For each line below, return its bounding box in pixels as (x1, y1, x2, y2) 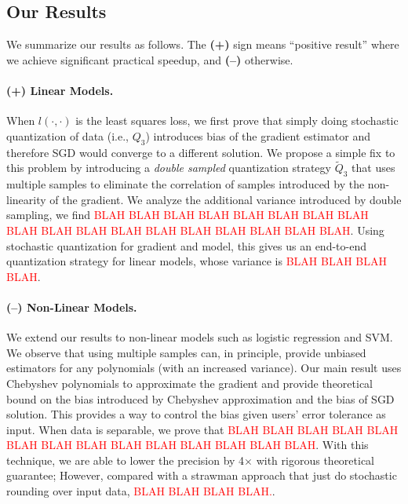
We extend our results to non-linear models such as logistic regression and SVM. (6, 329, 393, 345)
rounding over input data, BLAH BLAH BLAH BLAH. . (6, 483, 275, 499)
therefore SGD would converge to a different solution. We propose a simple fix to (6, 144, 395, 160)
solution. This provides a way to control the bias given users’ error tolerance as (6, 406, 386, 422)
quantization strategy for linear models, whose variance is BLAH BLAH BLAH (6, 253, 387, 269)
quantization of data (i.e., (6, 127, 129, 144)
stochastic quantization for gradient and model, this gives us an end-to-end (6, 237, 366, 254)
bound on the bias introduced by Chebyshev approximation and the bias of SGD (6, 390, 395, 407)
